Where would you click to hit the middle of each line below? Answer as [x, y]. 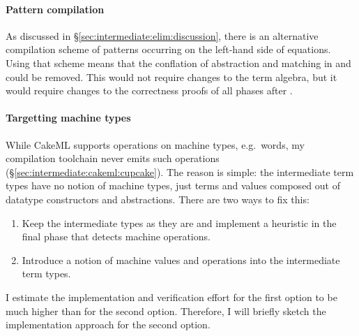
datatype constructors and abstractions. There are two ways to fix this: [158, 199]
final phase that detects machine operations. [116, 236]
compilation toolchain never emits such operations [113, 158]
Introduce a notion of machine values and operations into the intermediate [181, 260]
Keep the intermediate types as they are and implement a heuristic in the [179, 222]
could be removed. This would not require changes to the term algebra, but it [171, 76]
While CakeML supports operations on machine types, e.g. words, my [155, 144]
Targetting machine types [68, 118]
